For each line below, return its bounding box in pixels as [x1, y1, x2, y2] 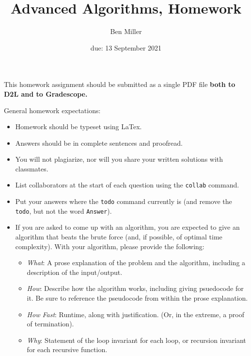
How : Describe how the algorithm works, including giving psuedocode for [27, 283, 244, 293]
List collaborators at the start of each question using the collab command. [15, 180, 239, 190]
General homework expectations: [4, 105, 101, 115]
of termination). [27, 319, 74, 329]
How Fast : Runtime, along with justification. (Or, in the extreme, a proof [27, 309, 244, 319]
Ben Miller [110, 26, 142, 36]
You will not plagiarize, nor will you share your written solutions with [15, 154, 223, 164]
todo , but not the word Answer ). [15, 205, 112, 216]
